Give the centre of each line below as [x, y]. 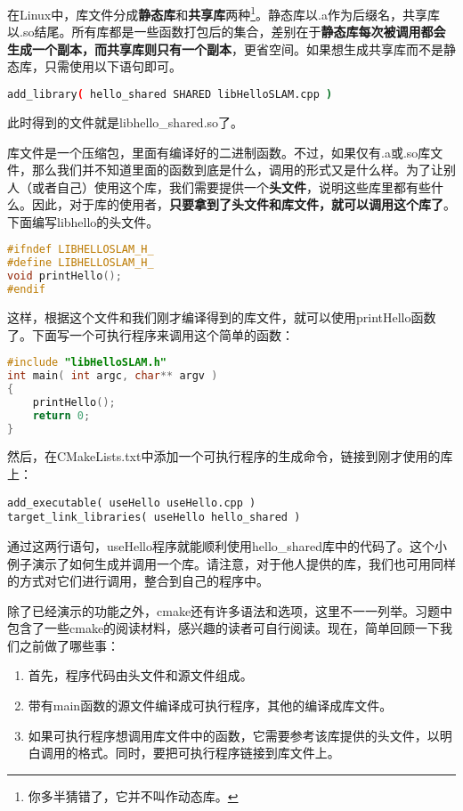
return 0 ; [61, 415]
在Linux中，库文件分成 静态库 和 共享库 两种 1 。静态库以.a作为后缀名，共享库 [223, 13]
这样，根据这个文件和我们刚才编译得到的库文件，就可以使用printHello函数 [222, 316]
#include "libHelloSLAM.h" [87, 363]
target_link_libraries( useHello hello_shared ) [154, 518]
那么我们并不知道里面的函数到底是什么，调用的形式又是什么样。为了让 [237, 170]
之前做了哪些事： [69, 645]
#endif [26, 290]
